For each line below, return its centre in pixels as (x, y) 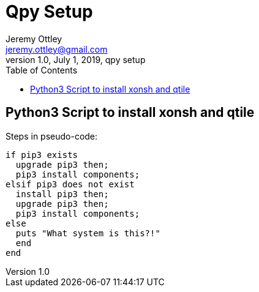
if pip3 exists (42, 155)
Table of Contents (42, 70)
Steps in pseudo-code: (52, 136)
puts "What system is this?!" (88, 233)
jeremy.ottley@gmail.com (57, 49)
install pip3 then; (62, 194)
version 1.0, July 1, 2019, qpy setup (76, 59)
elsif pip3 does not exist (70, 184)
